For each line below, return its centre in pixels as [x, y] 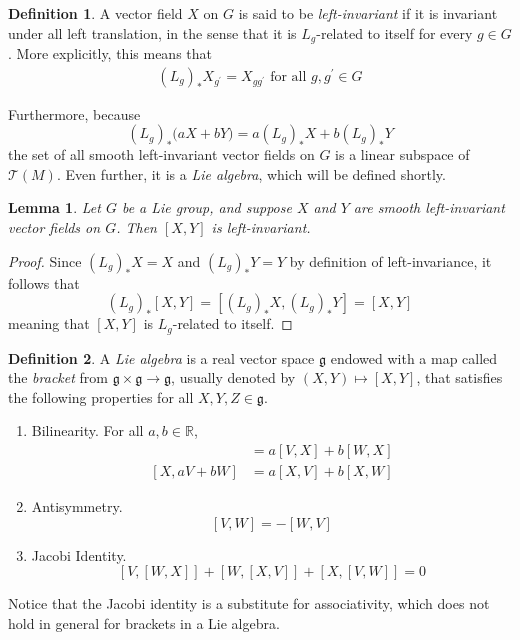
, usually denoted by [233, 377]
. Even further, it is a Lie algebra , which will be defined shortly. [251, 173]
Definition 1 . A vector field [95, 13]
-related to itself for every [394, 32]
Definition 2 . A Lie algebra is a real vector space [161, 357]
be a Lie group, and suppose [206, 207]
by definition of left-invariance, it [390, 260]
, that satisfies [459, 377]
